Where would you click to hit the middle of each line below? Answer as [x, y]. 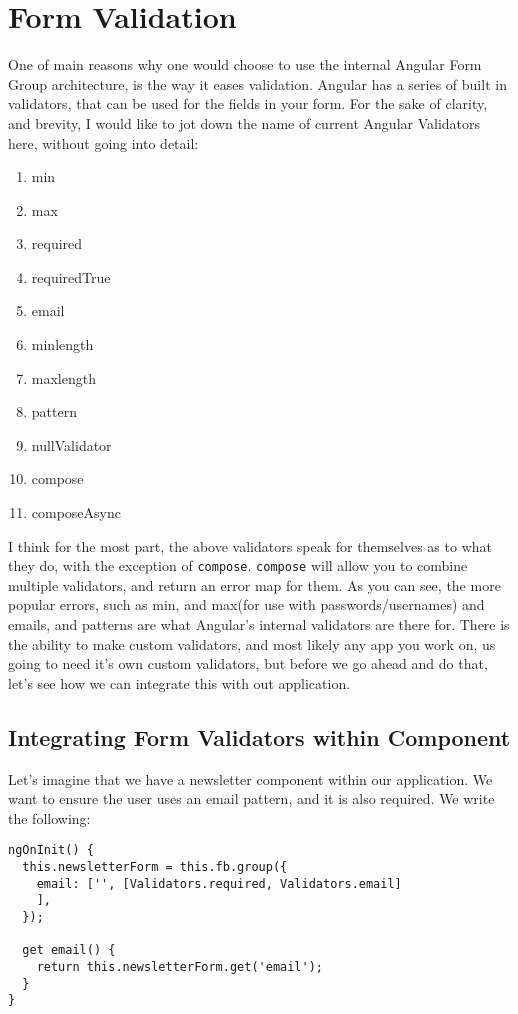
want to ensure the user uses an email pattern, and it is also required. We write [251, 798]
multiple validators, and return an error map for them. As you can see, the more [254, 584]
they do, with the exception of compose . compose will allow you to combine [238, 565]
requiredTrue [71, 276]
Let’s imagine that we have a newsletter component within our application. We [250, 778]
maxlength [63, 377]
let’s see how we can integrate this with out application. [179, 682]
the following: [49, 817]
